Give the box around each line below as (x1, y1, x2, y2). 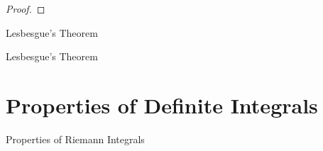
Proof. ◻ (6, 1, 45, 16)
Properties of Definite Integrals (6, 90, 318, 119)
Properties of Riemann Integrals (6, 131, 145, 146)
